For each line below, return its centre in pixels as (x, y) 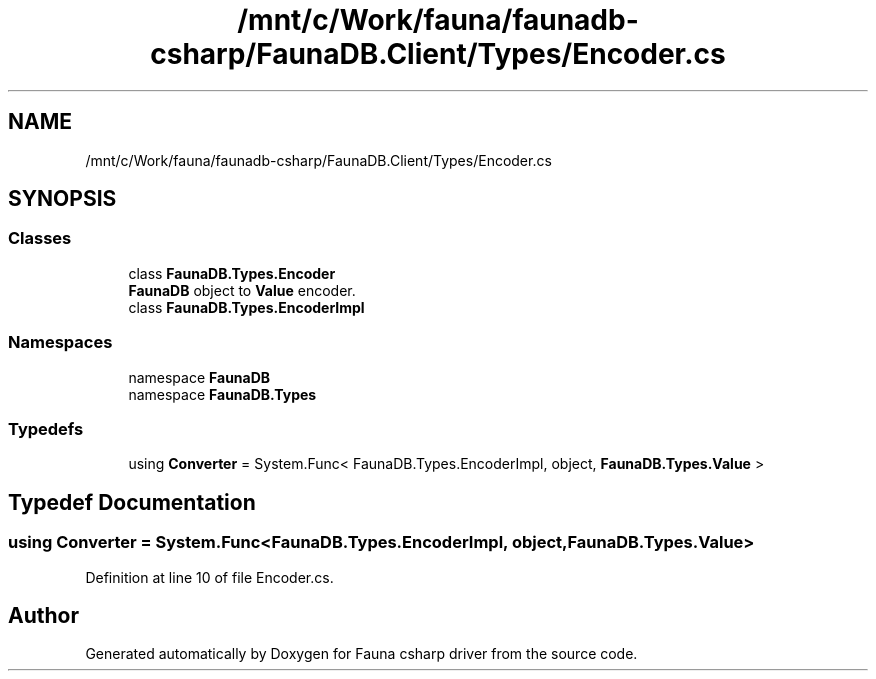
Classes (40, 238)
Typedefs (46, 428)
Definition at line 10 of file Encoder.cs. (209, 577)
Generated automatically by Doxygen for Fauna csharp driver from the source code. (361, 654)
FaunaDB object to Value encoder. (242, 290)
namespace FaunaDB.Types (222, 394)
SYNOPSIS (62, 199)
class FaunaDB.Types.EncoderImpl (246, 307)
